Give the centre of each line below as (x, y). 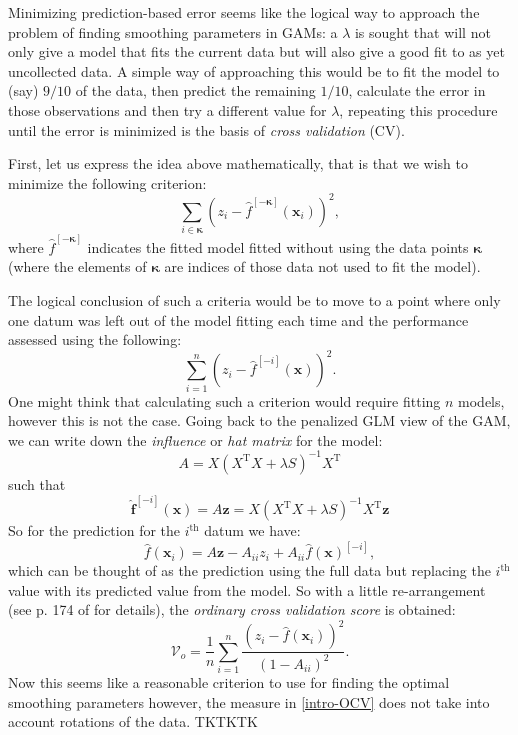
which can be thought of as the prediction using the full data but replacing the (249, 570)
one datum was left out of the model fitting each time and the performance (238, 319)
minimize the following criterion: (107, 182)
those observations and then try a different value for (167, 109)
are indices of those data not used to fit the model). (322, 266)
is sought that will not (422, 31)
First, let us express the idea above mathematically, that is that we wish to (238, 163)
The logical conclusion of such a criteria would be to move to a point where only (254, 300)
